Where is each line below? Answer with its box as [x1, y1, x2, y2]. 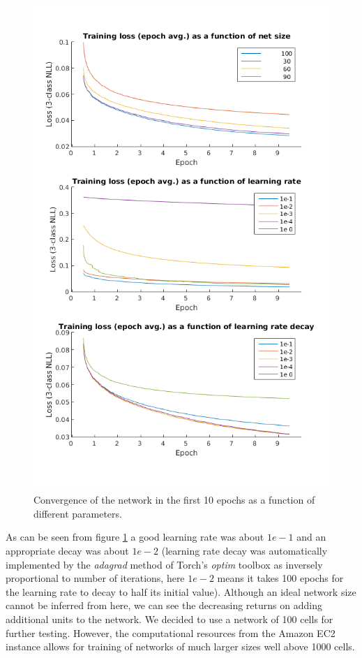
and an [296, 529, 326, 544]
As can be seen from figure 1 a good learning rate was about [6, 529, 264, 544]
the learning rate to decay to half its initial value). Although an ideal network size [6, 584, 356, 599]
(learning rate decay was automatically [161, 543, 328, 558]
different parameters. [33, 506, 122, 520]
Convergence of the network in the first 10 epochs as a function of [33, 492, 315, 507]
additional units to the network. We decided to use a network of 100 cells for [6, 612, 333, 627]
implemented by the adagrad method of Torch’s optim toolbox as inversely [6, 557, 323, 571]
